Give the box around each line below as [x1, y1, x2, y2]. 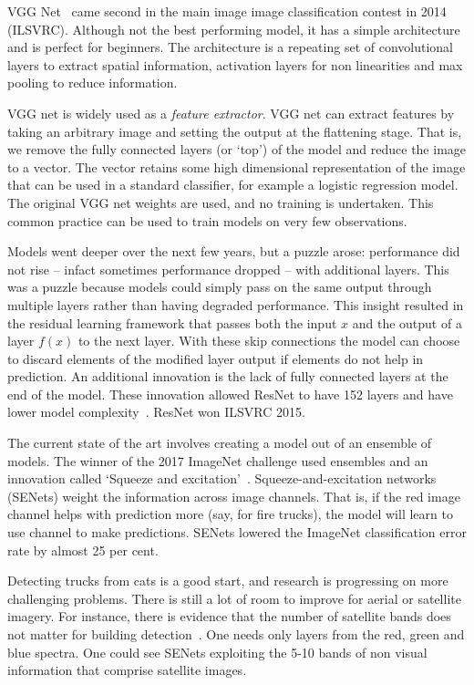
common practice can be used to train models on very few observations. [7, 211, 407, 230]
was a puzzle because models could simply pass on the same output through [7, 277, 432, 296]
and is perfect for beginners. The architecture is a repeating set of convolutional [7, 37, 453, 57]
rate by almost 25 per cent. [7, 540, 159, 559]
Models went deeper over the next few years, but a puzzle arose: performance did [7, 242, 460, 261]
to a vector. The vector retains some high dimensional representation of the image [7, 157, 466, 176]
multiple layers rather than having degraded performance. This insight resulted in [7, 295, 464, 314]
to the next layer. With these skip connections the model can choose [77, 331, 460, 350]
